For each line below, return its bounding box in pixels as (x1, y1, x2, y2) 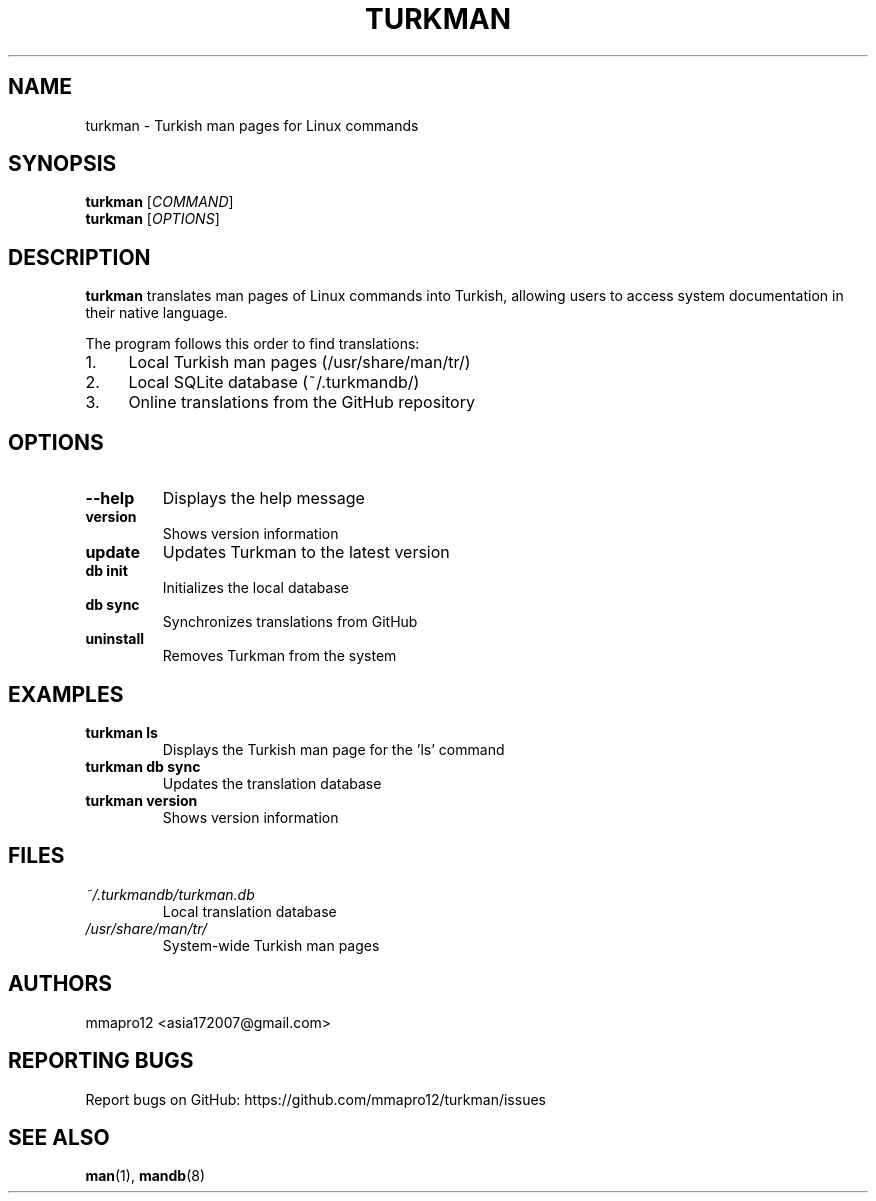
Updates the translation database (162, 774, 382, 792)
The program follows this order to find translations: (85, 335, 420, 353)
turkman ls (85, 723, 158, 741)
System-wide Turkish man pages (162, 936, 380, 954)
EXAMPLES (8, 681, 124, 707)
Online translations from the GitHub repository (128, 392, 475, 413)
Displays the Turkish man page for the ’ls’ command (162, 740, 505, 758)
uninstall (85, 630, 145, 648)
